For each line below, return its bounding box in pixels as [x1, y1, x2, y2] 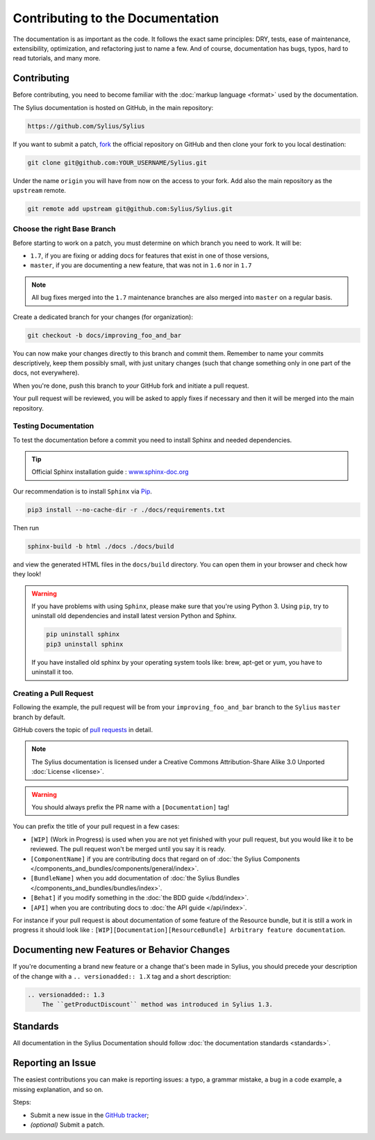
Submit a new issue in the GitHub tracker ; [30, 1111, 149, 1119]
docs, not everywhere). [12, 369, 80, 377]
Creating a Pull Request [12, 688, 94, 698]
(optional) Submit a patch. [30, 1121, 105, 1129]
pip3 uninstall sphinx [46, 640, 124, 648]
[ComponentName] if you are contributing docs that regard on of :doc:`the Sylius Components [30, 855, 300, 863]
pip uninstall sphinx [46, 631, 120, 638]
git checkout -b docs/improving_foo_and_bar [27, 331, 182, 339]
